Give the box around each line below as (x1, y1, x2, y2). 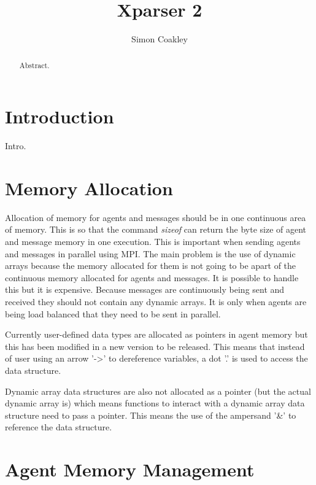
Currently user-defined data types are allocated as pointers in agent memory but (5, 328, 308, 341)
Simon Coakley (131, 33, 188, 45)
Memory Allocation (5, 175, 173, 200)
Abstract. (19, 60, 50, 70)
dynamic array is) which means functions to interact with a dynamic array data (5, 397, 305, 409)
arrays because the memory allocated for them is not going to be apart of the (5, 259, 296, 272)
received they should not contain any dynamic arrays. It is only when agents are (5, 295, 307, 308)
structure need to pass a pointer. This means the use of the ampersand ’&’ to (5, 408, 296, 421)
